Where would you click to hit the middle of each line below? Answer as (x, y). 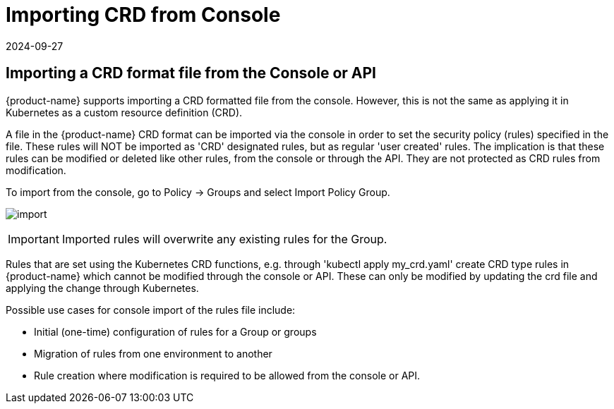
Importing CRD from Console (143, 15)
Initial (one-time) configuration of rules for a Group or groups (175, 331)
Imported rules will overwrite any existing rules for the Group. (224, 239)
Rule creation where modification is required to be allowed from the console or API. (227, 375)
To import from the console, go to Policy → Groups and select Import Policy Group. (198, 192)
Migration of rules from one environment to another (153, 353)
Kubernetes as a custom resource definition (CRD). (124, 112)
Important (34, 239)
